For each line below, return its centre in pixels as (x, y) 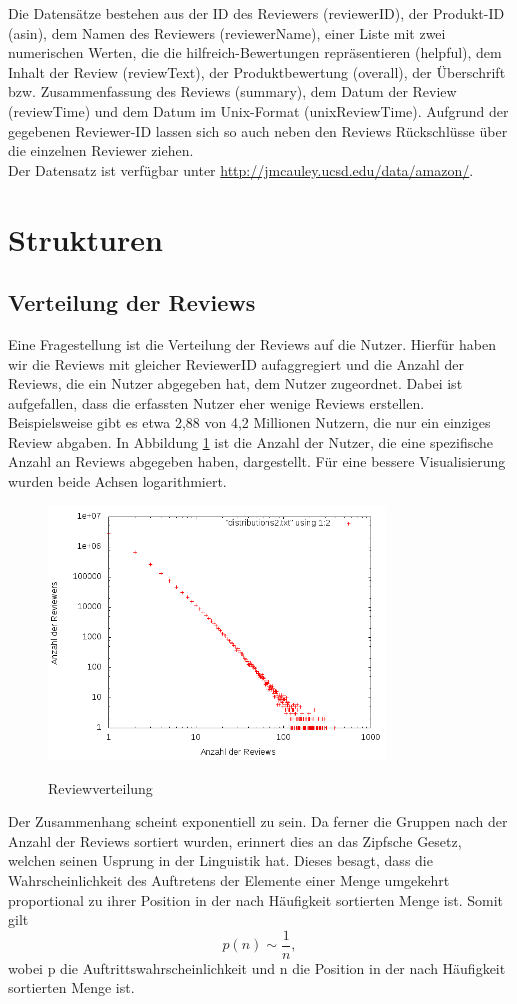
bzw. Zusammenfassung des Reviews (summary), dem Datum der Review (232, 91)
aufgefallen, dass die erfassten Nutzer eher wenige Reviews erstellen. (216, 402)
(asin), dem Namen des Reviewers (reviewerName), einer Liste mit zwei (227, 32)
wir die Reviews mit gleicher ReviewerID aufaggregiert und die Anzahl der (236, 363)
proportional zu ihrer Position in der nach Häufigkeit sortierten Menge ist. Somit (256, 899)
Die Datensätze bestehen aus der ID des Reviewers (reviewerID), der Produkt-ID (256, 13)
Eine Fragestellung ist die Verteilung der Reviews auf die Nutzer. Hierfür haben (252, 343)
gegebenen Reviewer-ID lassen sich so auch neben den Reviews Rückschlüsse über (258, 130)
